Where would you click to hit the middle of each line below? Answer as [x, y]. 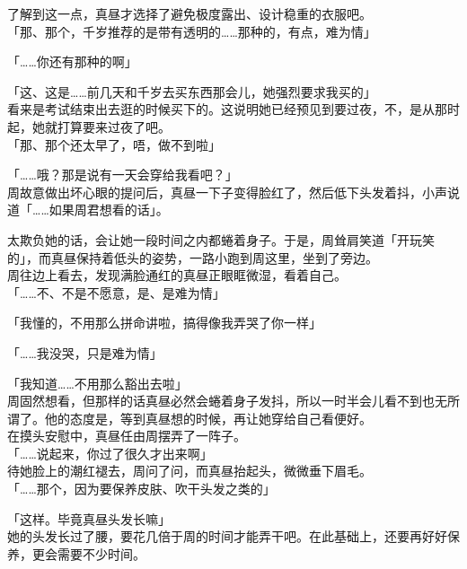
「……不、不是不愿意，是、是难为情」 [116, 292]
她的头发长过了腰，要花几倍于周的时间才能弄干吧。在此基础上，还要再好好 [227, 536]
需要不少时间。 [101, 553]
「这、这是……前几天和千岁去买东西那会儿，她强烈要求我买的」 [192, 91]
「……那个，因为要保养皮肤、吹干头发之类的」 [141, 489]
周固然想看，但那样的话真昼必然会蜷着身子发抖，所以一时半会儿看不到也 [221, 401]
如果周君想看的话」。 [109, 210]
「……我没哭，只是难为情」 [85, 352]
